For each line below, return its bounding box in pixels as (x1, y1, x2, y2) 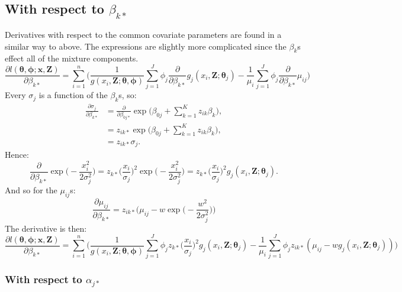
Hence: (5, 148, 29, 160)
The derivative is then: (5, 222, 87, 234)
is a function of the (38, 89, 108, 101)
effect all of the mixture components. (5, 52, 139, 64)
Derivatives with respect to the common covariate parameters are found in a (5, 28, 282, 40)
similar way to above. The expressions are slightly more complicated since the (5, 40, 287, 52)
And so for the (5, 183, 57, 196)
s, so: (118, 89, 137, 101)
